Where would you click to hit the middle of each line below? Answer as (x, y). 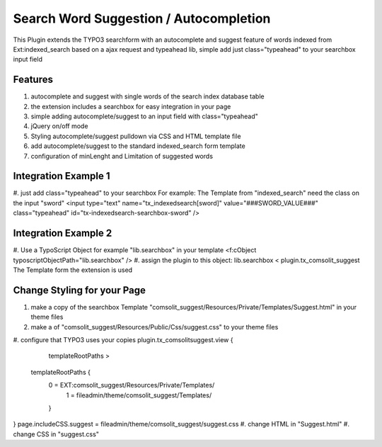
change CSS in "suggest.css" (56, 434)
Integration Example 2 (63, 233)
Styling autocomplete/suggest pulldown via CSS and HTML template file (136, 136)
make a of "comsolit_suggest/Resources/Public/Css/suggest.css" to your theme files (155, 327)
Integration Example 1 (62, 176)
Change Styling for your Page (80, 290)
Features (33, 80)
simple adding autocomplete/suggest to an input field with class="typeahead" (144, 116)
